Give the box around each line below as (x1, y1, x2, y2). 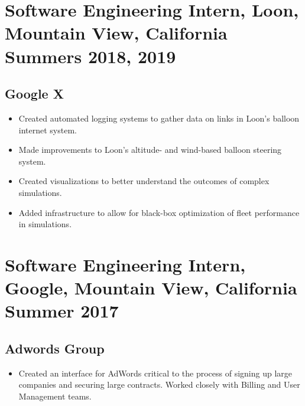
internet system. (18, 123, 77, 136)
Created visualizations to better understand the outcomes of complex (18, 175, 270, 187)
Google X (5, 84, 64, 103)
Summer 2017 (5, 299, 119, 323)
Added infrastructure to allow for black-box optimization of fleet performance (18, 206, 300, 218)
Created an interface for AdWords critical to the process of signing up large (18, 366, 292, 379)
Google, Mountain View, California (5, 276, 297, 300)
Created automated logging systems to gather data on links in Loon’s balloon (18, 112, 300, 124)
